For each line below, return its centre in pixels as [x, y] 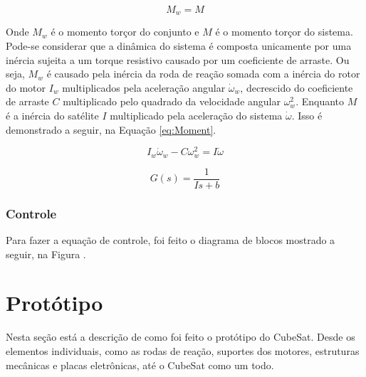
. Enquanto [320, 101]
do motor [26, 87]
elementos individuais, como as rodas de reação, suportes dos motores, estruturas [183, 350]
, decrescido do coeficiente [297, 87]
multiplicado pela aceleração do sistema [196, 116]
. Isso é [307, 116]
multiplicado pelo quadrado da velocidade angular [172, 101]
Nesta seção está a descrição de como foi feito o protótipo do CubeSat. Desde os [181, 337]
